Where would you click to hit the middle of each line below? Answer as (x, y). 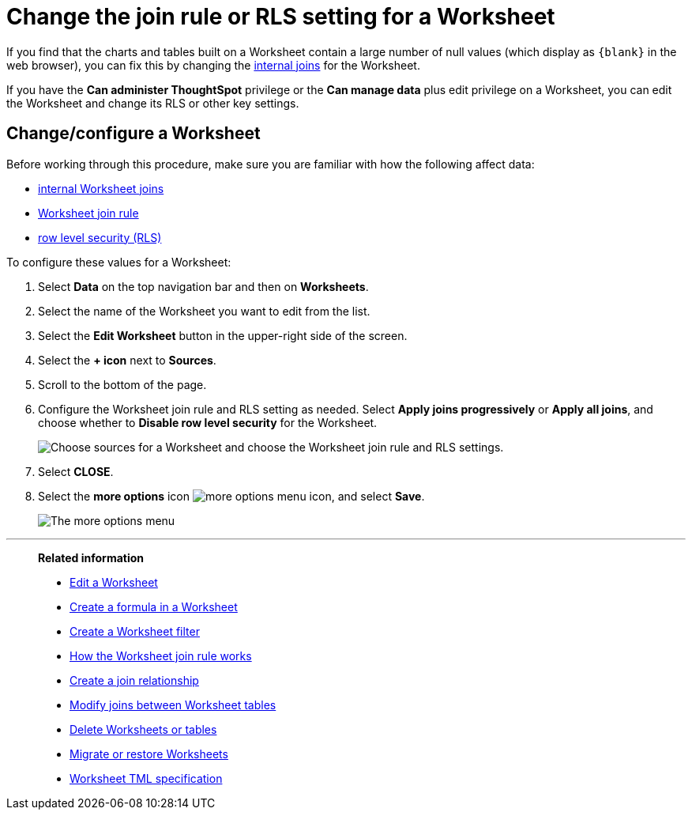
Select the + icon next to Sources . (127, 360)
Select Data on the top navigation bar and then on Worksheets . (203, 286)
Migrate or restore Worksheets (149, 754)
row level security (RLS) (100, 237)
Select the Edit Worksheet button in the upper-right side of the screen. (223, 335)
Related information (91, 557)
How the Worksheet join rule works (161, 655)
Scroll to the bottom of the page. (122, 384)
